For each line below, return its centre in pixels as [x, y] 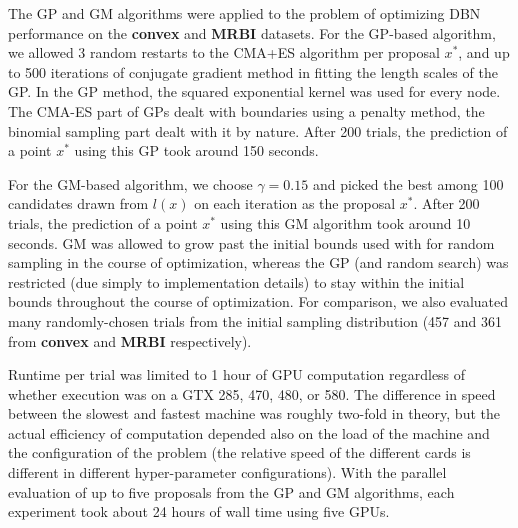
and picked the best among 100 [408, 183]
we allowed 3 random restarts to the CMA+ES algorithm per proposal [224, 52]
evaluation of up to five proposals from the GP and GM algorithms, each [231, 491]
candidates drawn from [78, 203]
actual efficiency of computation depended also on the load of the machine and [249, 432]
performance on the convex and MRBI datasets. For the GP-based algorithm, [252, 32]
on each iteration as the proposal [295, 203]
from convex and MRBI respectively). [130, 340]
